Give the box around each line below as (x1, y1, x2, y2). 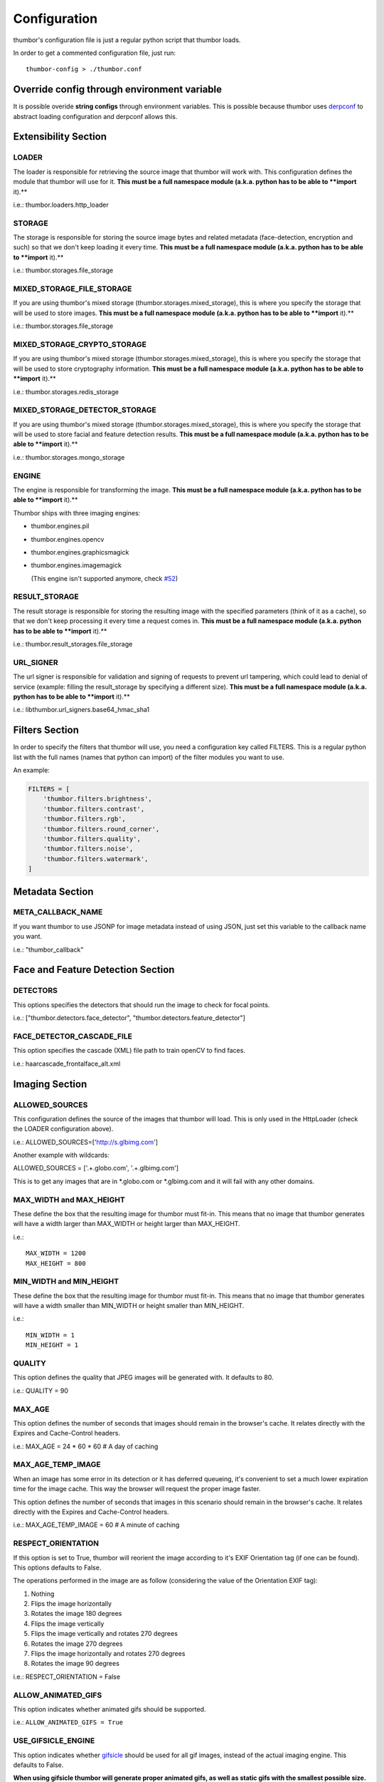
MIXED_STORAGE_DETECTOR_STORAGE (13, 405, 156, 415)
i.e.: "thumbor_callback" (13, 945, 84, 954)
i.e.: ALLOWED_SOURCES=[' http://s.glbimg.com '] (13, 1138, 159, 1146)
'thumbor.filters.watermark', (43, 855, 149, 862)
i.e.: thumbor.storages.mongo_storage (13, 453, 125, 461)
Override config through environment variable (13, 83, 223, 96)
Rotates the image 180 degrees (31, 1610, 122, 1618)
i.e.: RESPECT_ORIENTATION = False (13, 1672, 121, 1681)
